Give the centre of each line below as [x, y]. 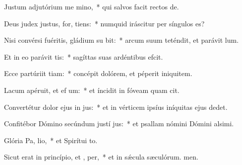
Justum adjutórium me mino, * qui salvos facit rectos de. [91, 6]
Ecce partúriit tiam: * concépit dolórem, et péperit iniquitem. [98, 73]
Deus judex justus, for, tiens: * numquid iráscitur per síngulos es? [104, 23]
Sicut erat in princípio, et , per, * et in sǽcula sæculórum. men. [101, 157]
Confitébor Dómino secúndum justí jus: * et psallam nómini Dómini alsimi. [119, 124]
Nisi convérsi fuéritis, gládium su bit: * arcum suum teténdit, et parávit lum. [121, 40]
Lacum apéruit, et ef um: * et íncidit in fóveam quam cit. [92, 90]
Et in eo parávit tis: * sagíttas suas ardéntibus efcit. [84, 56]
